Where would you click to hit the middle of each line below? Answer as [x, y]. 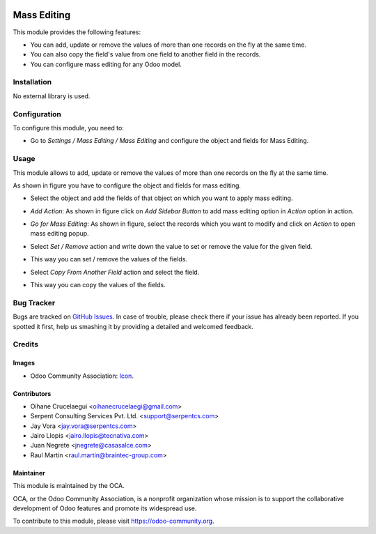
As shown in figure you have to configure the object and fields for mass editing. [127, 185]
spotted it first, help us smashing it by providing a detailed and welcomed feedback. [133, 326]
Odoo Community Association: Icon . [82, 376]
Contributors [32, 393]
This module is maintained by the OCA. [69, 486]
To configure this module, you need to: [69, 128]
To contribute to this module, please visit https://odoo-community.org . [114, 521]
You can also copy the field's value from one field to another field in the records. [146, 54]
